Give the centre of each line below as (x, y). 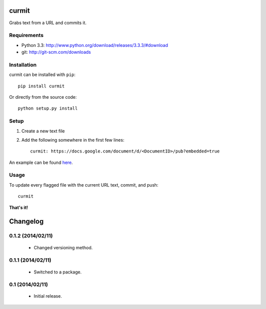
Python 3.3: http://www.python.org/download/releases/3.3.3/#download (95, 45)
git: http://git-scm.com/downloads (56, 52)
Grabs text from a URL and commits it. (48, 23)
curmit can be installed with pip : (42, 75)
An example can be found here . (41, 162)
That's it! (18, 207)
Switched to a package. (58, 272)
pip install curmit (41, 86)
